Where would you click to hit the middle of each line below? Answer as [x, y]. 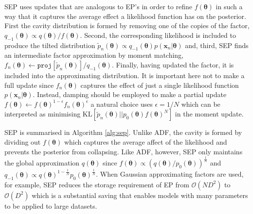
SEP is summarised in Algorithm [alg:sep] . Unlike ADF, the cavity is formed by [123, 132]
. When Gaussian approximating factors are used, [170, 174]
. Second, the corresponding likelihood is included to [158, 35]
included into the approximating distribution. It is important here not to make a [125, 75]
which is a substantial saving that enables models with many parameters [140, 195]
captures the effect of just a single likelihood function [160, 85]
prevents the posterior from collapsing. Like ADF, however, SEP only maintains [124, 151]
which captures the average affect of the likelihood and [145, 141]
